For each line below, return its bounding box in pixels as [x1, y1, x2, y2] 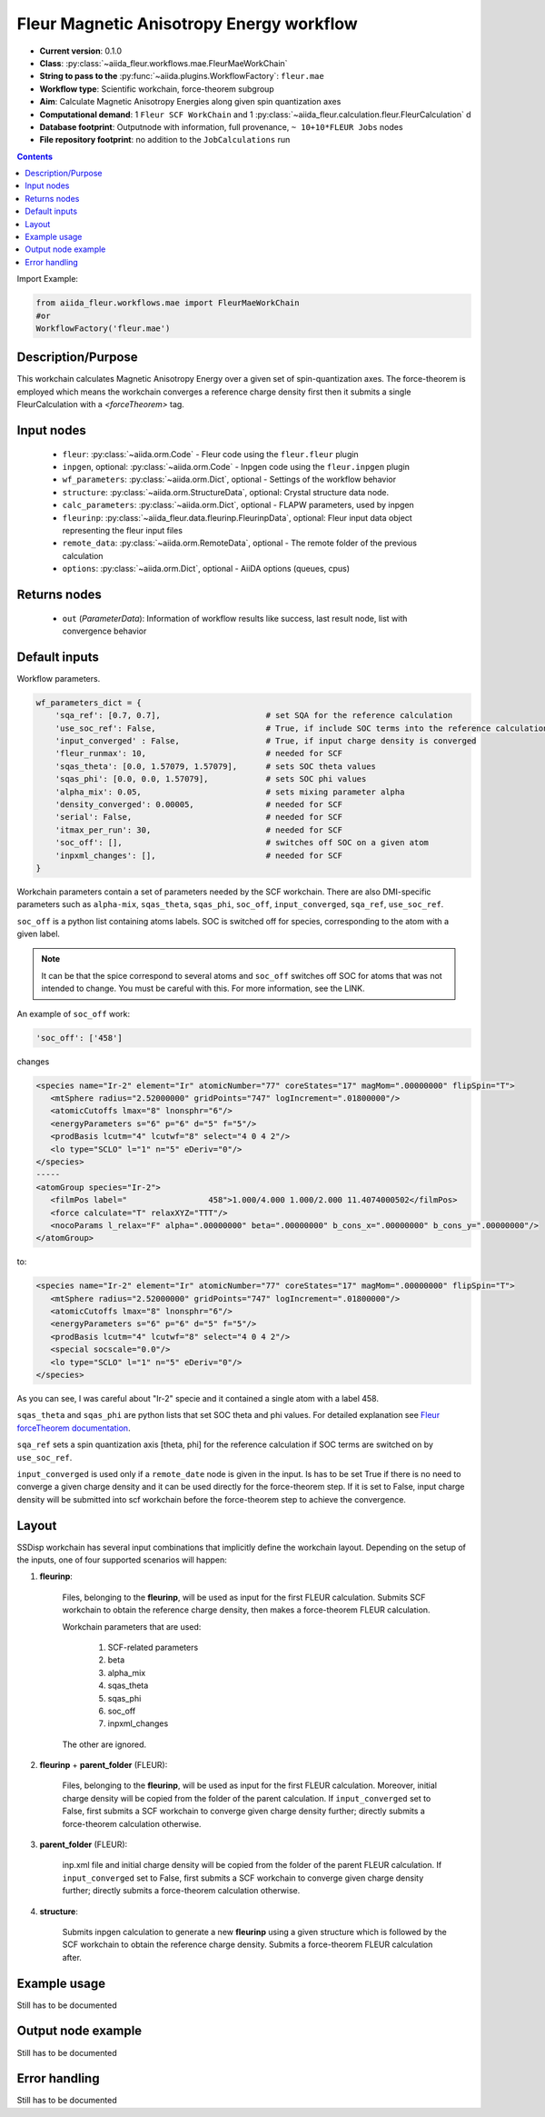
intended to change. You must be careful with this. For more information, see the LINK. [41, 983, 365, 994]
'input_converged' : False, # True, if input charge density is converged [54, 736, 477, 746]
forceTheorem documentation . [16, 1423, 131, 1433]
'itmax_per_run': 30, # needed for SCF [54, 824, 343, 835]
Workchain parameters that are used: [62, 1621, 202, 1632]
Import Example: [16, 274, 79, 285]
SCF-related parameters [107, 1642, 199, 1653]
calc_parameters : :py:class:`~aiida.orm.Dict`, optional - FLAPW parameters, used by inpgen [62, 500, 415, 511]
